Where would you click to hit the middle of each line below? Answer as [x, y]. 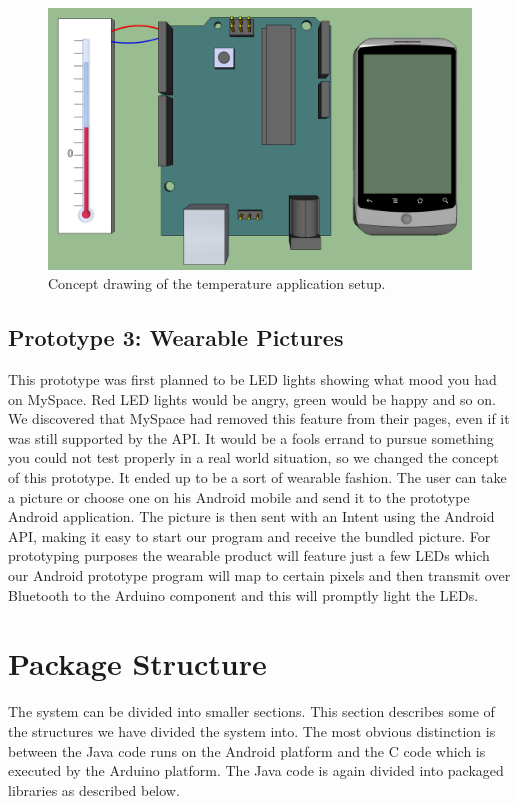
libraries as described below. [94, 789]
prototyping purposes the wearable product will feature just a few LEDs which [249, 555]
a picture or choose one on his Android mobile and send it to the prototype [239, 496]
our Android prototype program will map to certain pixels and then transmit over [259, 575]
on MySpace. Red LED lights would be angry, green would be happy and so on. [252, 398]
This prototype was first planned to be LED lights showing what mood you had [252, 379]
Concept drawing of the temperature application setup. [217, 283]
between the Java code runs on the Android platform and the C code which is [247, 750]
